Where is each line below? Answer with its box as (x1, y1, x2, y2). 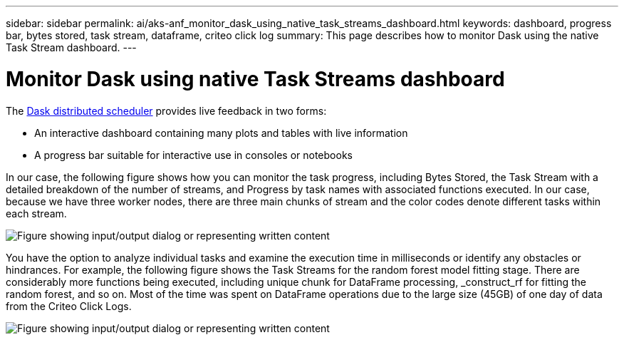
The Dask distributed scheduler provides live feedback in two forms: (6, 104, 327, 117)
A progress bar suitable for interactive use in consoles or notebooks (34, 148, 353, 161)
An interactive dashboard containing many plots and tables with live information (34, 126, 408, 139)
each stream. (6, 207, 67, 220)
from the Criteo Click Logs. (6, 299, 132, 312)
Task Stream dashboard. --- (6, 41, 137, 53)
